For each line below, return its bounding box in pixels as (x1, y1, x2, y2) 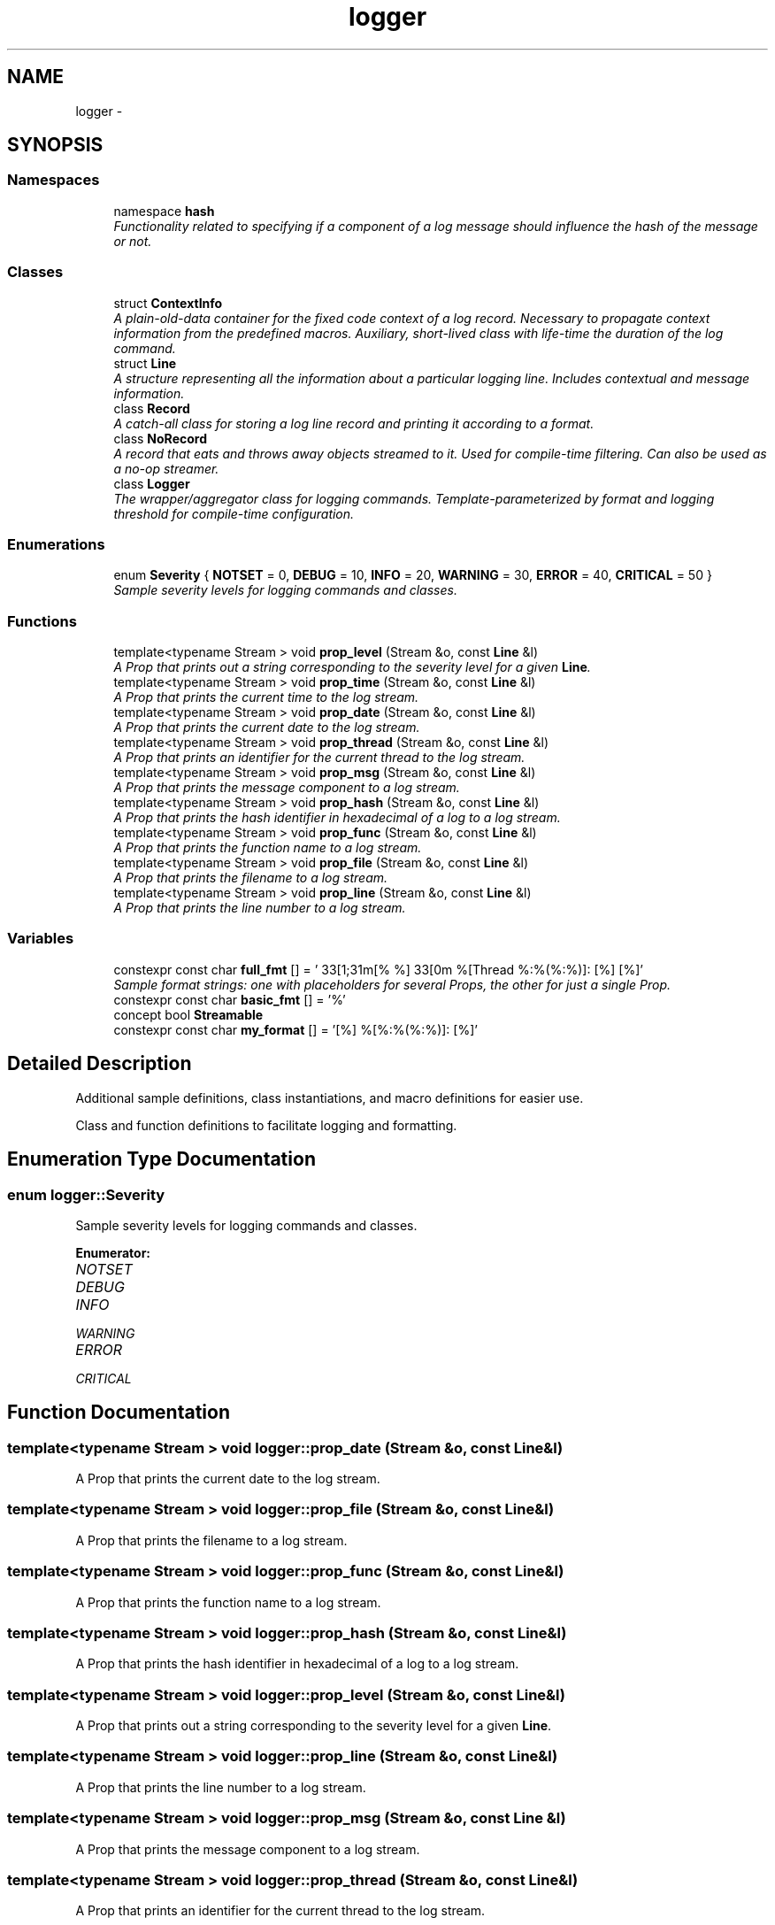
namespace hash (113, 203, 215, 219)
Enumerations (7, 535, 105, 553)
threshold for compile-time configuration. (113, 505, 355, 521)
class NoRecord (113, 430, 207, 446)
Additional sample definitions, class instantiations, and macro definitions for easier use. (75, 1090, 584, 1105)
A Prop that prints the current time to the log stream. (113, 689, 419, 705)
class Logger (113, 475, 190, 491)
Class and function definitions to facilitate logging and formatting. (75, 1117, 457, 1133)
